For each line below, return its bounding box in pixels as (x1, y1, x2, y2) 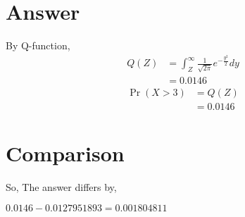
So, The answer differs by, (6, 180, 117, 194)
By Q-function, (6, 38, 70, 53)
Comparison (6, 139, 125, 168)
